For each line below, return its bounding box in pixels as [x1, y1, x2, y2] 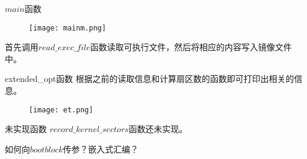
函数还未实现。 [128, 123, 188, 135]
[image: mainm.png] [29, 23, 106, 32]
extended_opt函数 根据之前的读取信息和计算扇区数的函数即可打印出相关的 [5, 72, 294, 85]
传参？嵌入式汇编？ [63, 142, 139, 155]
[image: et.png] [29, 105, 94, 114]
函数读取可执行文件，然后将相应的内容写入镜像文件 [90, 41, 292, 53]
